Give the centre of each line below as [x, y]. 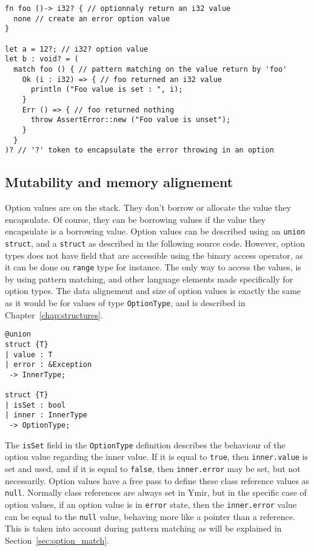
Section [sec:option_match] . [57, 540]
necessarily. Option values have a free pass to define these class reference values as [157, 480]
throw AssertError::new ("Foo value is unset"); [131, 120]
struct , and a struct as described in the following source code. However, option [155, 243]
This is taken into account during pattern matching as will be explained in [143, 528]
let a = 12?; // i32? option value [77, 49]
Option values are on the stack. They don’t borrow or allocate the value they [148, 207]
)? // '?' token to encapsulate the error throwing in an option [139, 150]
